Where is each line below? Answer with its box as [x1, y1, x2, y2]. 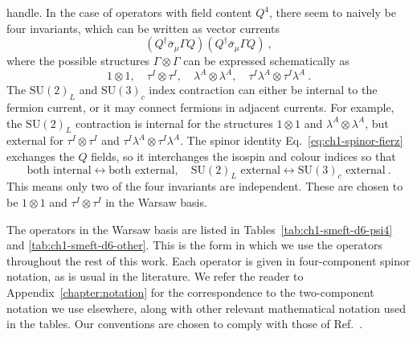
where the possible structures [6, 52, 150, 69]
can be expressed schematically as [183, 52, 350, 69]
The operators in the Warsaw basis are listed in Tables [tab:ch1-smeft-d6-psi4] [6, 220, 393, 237]
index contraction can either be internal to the [149, 81, 378, 98]
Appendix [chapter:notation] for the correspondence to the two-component [6, 284, 374, 301]
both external [108, 164, 175, 176]
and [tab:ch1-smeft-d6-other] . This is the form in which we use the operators [6, 236, 382, 253]
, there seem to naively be [268, 4, 396, 20]
